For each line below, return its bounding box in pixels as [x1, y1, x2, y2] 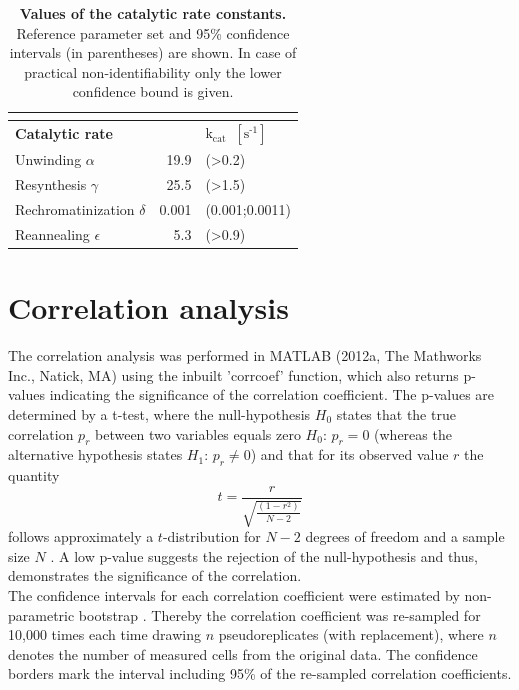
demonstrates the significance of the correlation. [8, 565, 302, 586]
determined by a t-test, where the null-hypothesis [8, 404, 311, 424]
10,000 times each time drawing [8, 624, 201, 645]
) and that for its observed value [250, 444, 449, 465]
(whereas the [374, 423, 452, 444]
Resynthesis [15, 174, 87, 195]
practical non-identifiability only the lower [24, 61, 282, 82]
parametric [8, 604, 75, 625]
